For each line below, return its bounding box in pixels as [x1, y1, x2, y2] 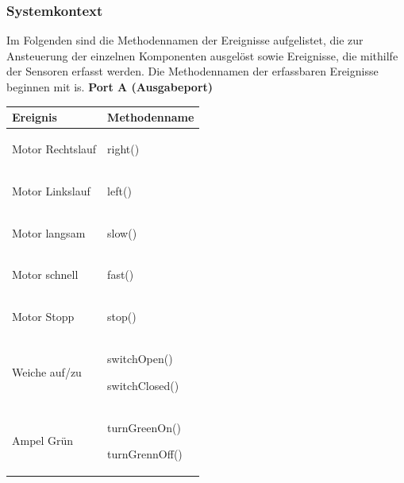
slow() [107, 224, 137, 241]
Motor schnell [12, 266, 79, 283]
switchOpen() [107, 350, 173, 367]
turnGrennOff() [107, 446, 183, 462]
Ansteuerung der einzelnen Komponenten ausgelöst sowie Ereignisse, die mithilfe [6, 47, 398, 64]
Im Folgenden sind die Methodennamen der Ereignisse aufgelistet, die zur [6, 32, 364, 48]
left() [107, 182, 132, 199]
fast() [107, 266, 134, 283]
